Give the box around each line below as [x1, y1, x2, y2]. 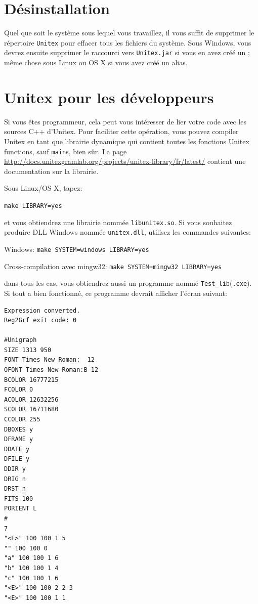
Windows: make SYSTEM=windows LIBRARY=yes [4, 243, 149, 254]
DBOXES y [4, 425, 33, 433]
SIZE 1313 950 [4, 346, 52, 354]
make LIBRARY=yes [4, 202, 62, 209]
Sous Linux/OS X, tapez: [4, 183, 82, 193]
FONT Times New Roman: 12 [4, 356, 95, 364]
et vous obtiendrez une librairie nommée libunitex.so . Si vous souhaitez [4, 217, 232, 227]
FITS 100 [4, 495, 33, 502]
